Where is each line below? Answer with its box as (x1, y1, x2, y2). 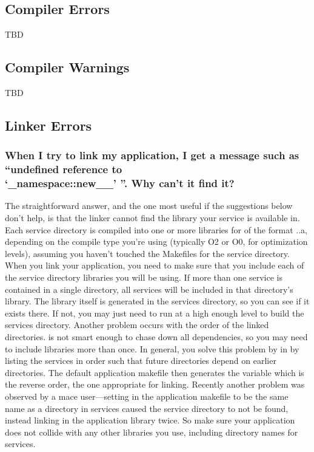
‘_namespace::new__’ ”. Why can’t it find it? (5, 176, 235, 191)
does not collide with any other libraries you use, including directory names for (5, 425, 298, 438)
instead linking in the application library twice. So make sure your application (5, 414, 295, 426)
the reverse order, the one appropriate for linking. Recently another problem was (5, 378, 305, 391)
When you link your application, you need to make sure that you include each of (5, 259, 304, 272)
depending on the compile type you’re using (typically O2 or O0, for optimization (5, 235, 308, 248)
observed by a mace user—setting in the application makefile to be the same (5, 389, 289, 402)
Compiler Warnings (5, 58, 130, 77)
